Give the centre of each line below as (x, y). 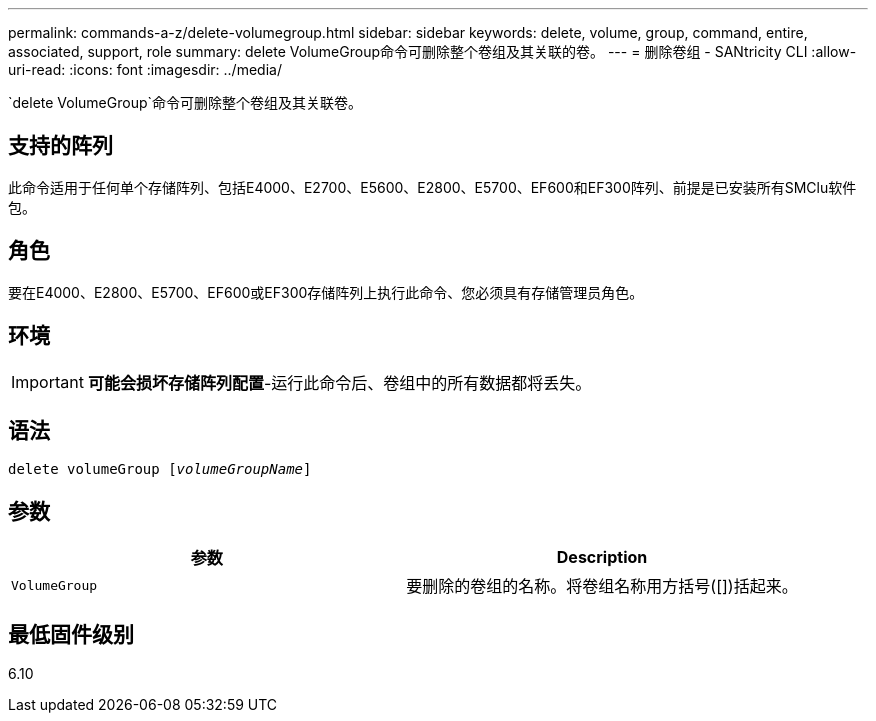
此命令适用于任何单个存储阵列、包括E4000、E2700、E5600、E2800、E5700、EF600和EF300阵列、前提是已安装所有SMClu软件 (432, 187)
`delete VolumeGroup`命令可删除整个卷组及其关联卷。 (185, 102)
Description (602, 557)
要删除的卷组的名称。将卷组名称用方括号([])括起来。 (602, 586)
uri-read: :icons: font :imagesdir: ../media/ (145, 69)
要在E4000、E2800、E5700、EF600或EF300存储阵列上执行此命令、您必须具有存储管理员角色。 (326, 292)
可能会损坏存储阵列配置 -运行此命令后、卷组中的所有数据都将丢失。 (339, 382)
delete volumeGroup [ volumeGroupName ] (160, 469)
